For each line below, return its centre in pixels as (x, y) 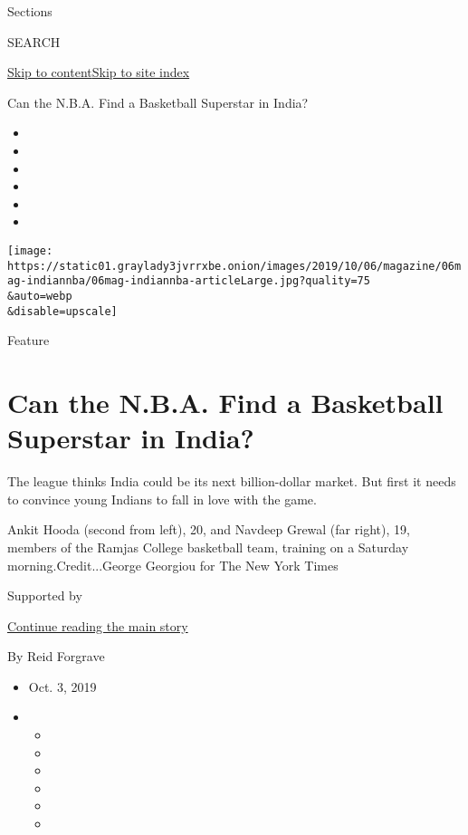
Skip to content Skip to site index (99, 72)
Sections (30, 11)
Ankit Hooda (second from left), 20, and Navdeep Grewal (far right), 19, (209, 529)
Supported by (45, 595)
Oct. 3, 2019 (62, 686)
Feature (29, 340)
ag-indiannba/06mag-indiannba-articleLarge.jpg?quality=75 (189, 281)
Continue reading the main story (98, 625)
